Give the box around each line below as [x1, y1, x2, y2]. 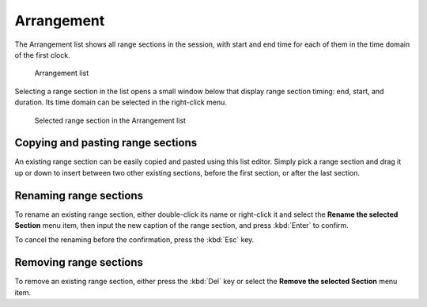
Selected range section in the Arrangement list [34, 116, 186, 125]
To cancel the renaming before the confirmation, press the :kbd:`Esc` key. [14, 235, 255, 244]
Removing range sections [14, 256, 144, 269]
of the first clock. [14, 50, 70, 59]
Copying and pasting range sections [14, 136, 198, 150]
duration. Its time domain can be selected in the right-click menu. [14, 97, 227, 107]
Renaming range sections [14, 188, 144, 202]
